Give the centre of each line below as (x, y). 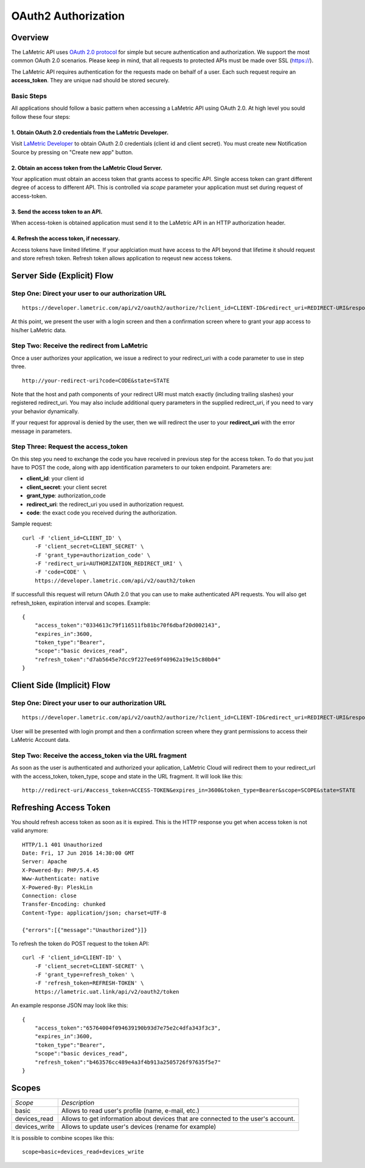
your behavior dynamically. (45, 411)
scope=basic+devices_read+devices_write (83, 1152)
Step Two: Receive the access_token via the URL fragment (99, 755)
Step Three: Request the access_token (69, 447)
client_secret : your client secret (67, 487)
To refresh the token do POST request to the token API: (80, 943)
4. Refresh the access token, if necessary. (66, 238)
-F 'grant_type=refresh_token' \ (85, 975)
